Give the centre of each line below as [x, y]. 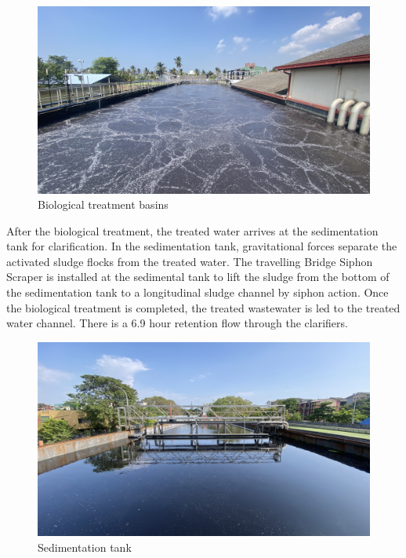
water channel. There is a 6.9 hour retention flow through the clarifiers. [177, 323]
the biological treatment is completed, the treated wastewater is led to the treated [203, 307]
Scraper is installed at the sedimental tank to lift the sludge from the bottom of [198, 277]
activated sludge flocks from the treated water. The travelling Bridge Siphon [190, 261]
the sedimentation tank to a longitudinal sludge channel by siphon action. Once [198, 292]
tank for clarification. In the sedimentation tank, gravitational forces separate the [202, 246]
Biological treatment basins [103, 204]
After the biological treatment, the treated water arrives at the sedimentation [192, 230]
